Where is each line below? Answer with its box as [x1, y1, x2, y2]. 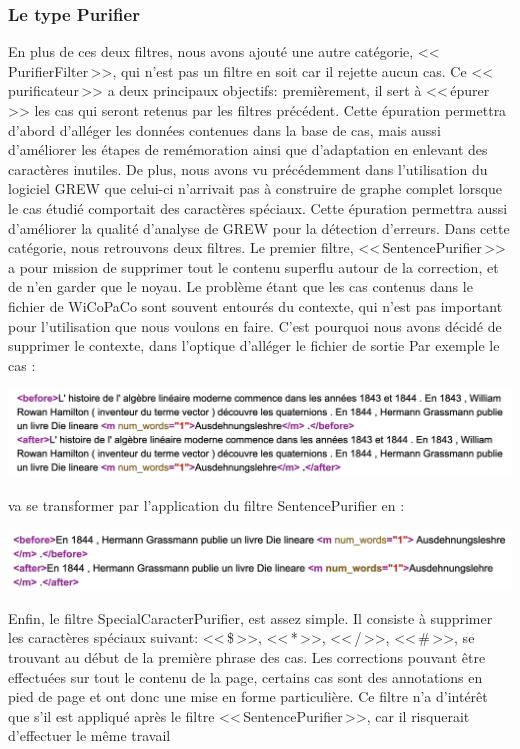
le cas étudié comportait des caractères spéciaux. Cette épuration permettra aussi [8, 197, 508, 218]
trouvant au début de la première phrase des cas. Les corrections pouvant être [8, 646, 486, 667]
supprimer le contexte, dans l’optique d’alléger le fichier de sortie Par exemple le [8, 335, 500, 356]
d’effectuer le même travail [8, 725, 171, 746]
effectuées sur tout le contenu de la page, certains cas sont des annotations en [8, 666, 483, 687]
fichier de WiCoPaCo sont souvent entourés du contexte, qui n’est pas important [8, 295, 503, 316]
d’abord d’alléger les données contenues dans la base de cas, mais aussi [8, 119, 441, 140]
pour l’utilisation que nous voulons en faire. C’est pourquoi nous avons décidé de [8, 315, 502, 336]
